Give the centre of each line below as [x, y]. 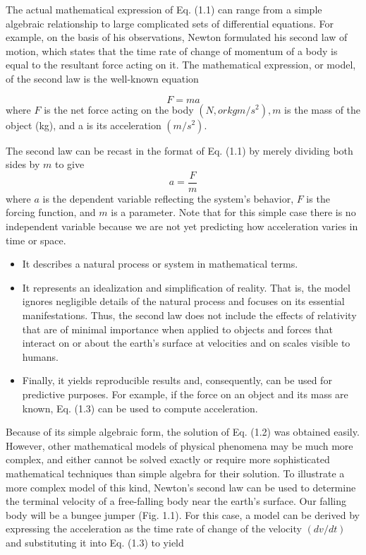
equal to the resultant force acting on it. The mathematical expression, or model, [181, 65]
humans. [40, 356]
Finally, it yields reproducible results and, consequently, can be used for [177, 380]
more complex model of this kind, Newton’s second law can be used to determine [181, 487]
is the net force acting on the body [119, 109]
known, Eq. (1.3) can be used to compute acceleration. [140, 408]
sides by [23, 164]
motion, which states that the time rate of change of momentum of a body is [172, 50]
